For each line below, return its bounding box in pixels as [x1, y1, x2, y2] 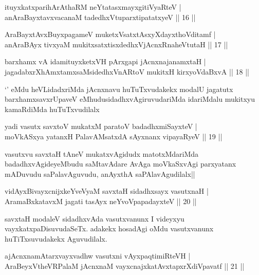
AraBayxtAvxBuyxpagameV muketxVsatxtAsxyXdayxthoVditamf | [5, 29, 216, 40]
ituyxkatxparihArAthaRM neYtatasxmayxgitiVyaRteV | [5, 2, 181, 12]
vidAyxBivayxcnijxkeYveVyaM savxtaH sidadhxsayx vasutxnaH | [5, 186, 209, 196]
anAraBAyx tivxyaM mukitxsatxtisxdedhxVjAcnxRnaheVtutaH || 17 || [5, 39, 228, 49]
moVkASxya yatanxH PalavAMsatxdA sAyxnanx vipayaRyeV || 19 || [5, 131, 223, 141]
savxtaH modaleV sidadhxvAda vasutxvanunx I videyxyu [5, 213, 184, 224]
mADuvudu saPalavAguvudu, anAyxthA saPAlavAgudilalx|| [5, 168, 195, 179]
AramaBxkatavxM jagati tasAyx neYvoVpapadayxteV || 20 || [5, 195, 197, 206]
